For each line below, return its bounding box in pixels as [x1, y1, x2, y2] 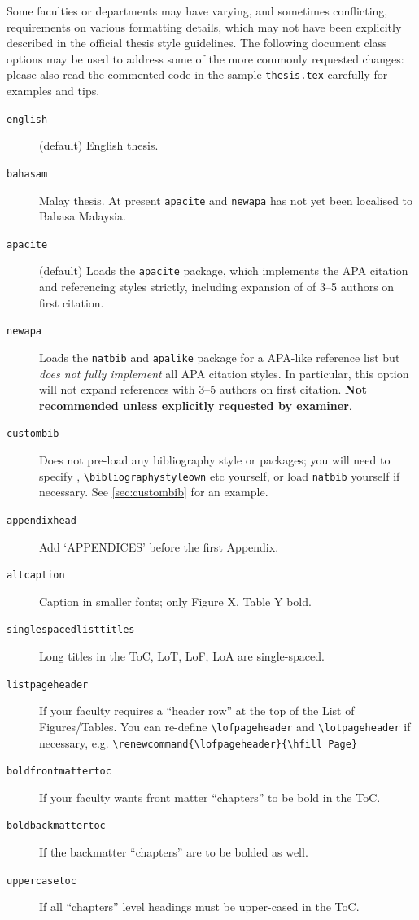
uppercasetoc [7, 874, 76, 887]
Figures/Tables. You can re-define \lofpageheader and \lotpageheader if [39, 717, 411, 735]
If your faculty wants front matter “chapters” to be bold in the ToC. [39, 788, 381, 805]
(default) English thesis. [39, 137, 159, 154]
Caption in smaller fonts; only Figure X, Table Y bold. [39, 592, 312, 609]
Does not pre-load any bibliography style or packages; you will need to [39, 451, 391, 469]
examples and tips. [7, 82, 100, 99]
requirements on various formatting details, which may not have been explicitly [7, 18, 402, 35]
